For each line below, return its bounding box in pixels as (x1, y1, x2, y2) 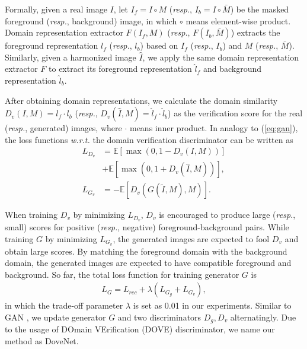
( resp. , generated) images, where (5, 122, 122, 134)
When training (5, 208, 58, 221)
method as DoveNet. (5, 335, 79, 347)
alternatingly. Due (230, 311, 296, 323)
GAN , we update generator (5, 311, 106, 323)
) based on (140, 39, 178, 52)
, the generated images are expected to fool (113, 232, 270, 245)
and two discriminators (117, 311, 202, 323)
